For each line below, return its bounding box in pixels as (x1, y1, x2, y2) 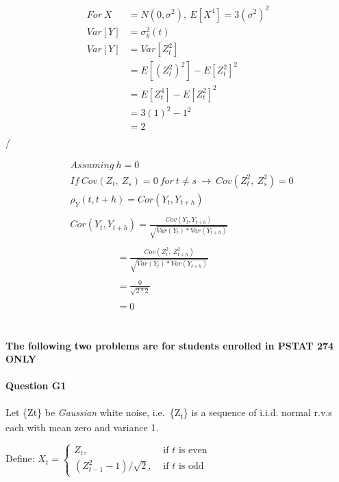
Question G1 (5, 378, 66, 393)
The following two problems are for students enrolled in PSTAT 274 (5, 338, 334, 352)
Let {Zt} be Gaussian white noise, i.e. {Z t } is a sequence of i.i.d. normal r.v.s (5, 404, 332, 421)
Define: (5, 451, 35, 466)
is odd (178, 461, 204, 472)
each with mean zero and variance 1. (5, 420, 159, 434)
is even (178, 445, 208, 455)
